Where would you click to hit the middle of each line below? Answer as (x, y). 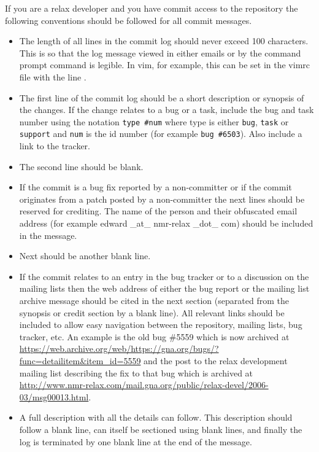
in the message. (48, 235)
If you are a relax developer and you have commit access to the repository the (152, 8)
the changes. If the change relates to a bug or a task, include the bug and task (167, 110)
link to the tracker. (55, 146)
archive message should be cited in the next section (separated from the (154, 300)
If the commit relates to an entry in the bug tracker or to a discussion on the (164, 276)
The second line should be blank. (81, 166)
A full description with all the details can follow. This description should (156, 417)
